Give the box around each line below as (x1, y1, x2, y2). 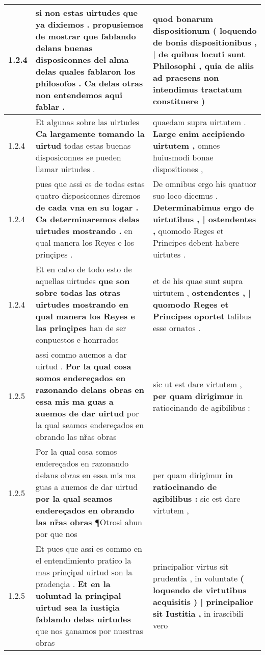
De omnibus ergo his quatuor (152, 178, 257, 190)
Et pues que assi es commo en (35, 543, 142, 554)
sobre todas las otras (35, 287, 120, 298)
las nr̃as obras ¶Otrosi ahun (35, 516, 142, 528)
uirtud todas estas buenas (35, 139, 131, 151)
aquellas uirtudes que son (35, 275, 130, 287)
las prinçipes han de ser (35, 322, 126, 334)
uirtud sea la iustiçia (35, 601, 120, 613)
